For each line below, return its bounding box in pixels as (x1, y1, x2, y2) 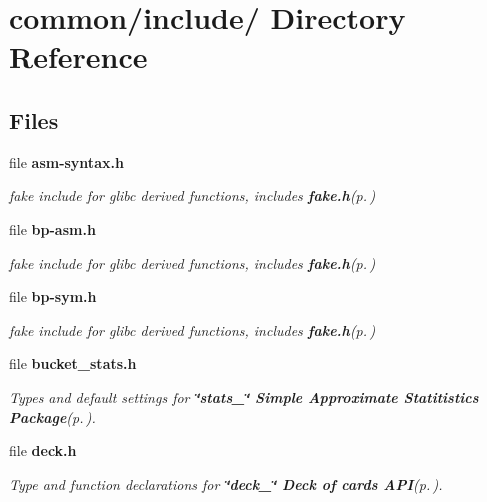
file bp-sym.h (9, 286, 97, 307)
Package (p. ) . (9, 406, 96, 427)
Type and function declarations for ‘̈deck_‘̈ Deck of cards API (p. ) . (9, 473, 443, 494)
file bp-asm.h (9, 218, 96, 239)
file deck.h (9, 440, 77, 461)
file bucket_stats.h (9, 353, 137, 374)
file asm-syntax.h (9, 151, 124, 172)
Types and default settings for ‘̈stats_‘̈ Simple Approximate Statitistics (9, 386, 479, 407)
